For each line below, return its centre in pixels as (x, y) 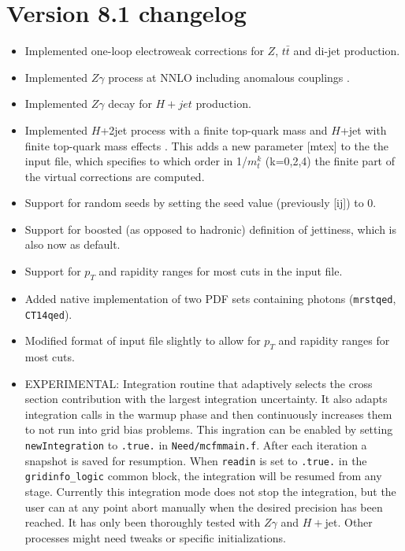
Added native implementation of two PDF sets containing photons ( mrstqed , (210, 298)
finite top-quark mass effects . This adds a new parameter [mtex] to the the (207, 145)
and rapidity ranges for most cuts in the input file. (221, 271)
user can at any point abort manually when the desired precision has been (204, 507)
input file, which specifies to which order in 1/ (136, 161)
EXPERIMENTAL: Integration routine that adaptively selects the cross (199, 383)
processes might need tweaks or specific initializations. (155, 537)
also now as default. (72, 244)
